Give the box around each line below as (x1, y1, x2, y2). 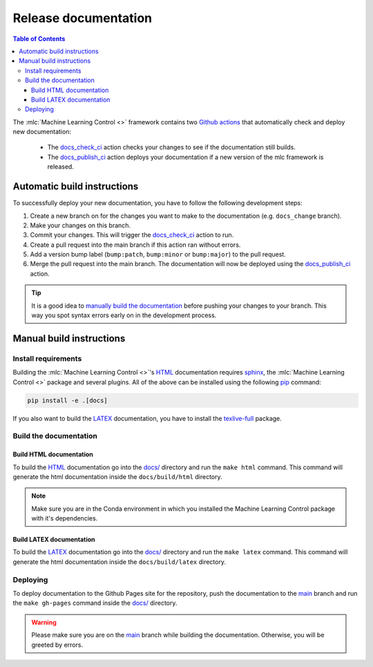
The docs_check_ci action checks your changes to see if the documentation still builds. (47, 143, 296, 151)
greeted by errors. (31, 640, 83, 649)
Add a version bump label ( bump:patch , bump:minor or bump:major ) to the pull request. (30, 250, 286, 259)
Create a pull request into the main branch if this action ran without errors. (30, 241, 241, 249)
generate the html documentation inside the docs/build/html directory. (12, 472, 222, 480)
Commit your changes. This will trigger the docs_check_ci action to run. (30, 231, 234, 239)
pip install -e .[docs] (27, 396, 108, 404)
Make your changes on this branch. (30, 221, 131, 229)
